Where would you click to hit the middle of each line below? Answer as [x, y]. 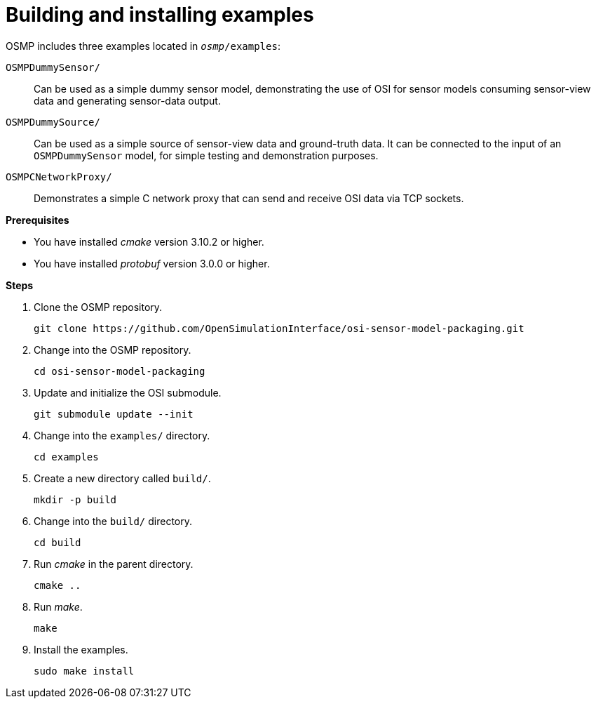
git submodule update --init [114, 414]
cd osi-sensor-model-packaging [120, 371]
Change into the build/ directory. [113, 521]
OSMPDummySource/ [53, 122]
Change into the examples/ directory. [122, 435]
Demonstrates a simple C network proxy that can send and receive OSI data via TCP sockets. [249, 198]
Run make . [58, 606]
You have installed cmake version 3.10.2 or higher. [149, 241]
